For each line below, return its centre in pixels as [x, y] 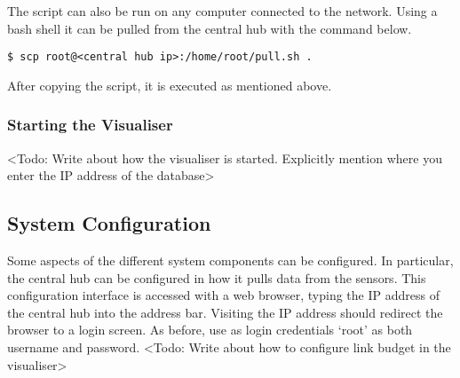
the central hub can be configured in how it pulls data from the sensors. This [217, 277]
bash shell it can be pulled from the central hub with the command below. [210, 28]
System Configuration [109, 223]
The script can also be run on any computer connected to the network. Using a [222, 11]
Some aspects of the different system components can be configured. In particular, [230, 260]
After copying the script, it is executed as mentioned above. [170, 85]
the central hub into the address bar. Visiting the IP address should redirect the [225, 312]
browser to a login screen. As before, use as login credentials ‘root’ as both [210, 330]
